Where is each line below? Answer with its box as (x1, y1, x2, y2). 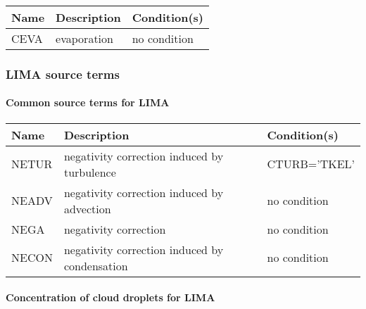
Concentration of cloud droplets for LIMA (6, 290, 215, 305)
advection (63, 200, 111, 217)
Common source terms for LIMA (6, 95, 170, 110)
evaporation (56, 30, 113, 46)
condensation (63, 257, 128, 274)
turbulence (63, 163, 116, 180)
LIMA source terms (6, 65, 120, 82)
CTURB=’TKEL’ (267, 156, 355, 172)
